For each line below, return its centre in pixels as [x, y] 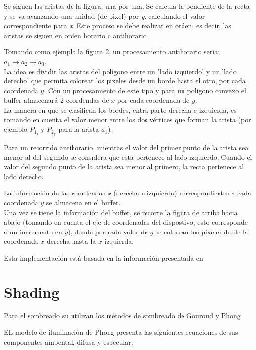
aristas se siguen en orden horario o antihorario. [76, 35]
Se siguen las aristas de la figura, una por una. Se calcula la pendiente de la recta [127, 6]
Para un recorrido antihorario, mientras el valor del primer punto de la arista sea [126, 147]
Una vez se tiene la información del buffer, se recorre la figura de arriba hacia [121, 212]
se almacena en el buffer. [83, 202]
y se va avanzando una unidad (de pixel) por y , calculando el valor [105, 16]
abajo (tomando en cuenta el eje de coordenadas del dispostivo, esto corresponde [126, 222]
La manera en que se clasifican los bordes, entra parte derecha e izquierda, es [120, 109]
